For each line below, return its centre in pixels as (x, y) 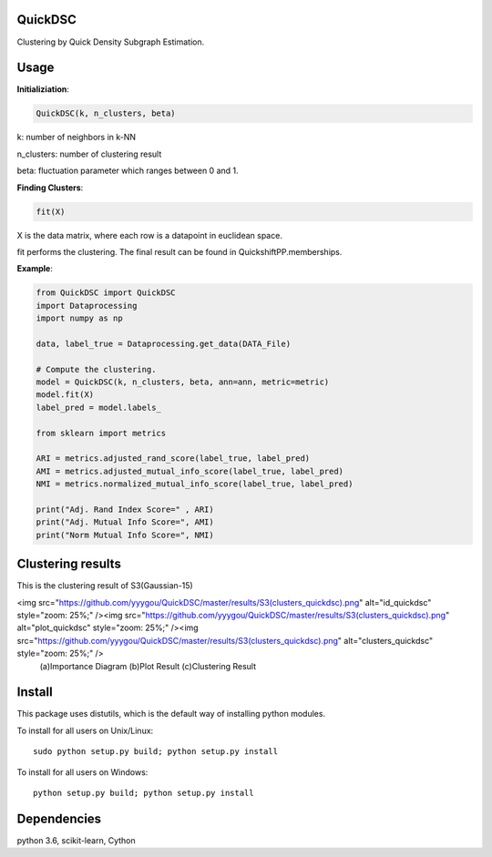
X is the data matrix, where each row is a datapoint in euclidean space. (149, 235)
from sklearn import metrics (101, 433)
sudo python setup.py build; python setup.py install (155, 752)
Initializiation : (43, 89)
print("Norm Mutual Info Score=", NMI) (125, 535)
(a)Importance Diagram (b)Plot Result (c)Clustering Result (148, 666)
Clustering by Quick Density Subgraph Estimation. (111, 42)
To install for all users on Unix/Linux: (85, 730)
